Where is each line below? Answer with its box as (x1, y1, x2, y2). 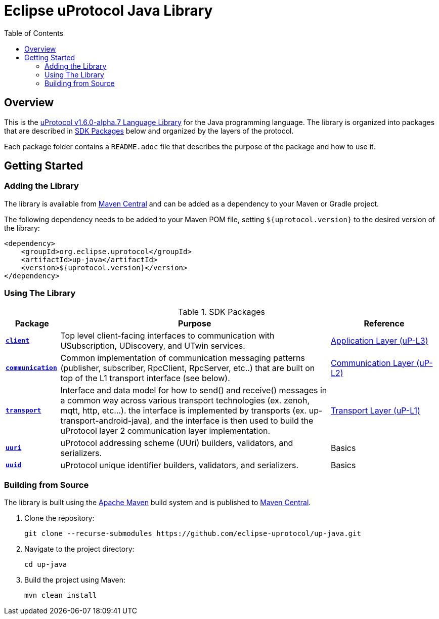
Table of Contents (4, 28, 64, 37)
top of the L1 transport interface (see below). (60, 373, 230, 383)
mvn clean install (24, 591, 97, 600)
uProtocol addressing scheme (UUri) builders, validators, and (60, 437, 293, 448)
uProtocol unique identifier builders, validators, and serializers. (60, 460, 299, 470)
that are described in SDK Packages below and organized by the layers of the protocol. (4, 126, 294, 135)
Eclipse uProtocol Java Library (4, 2, 213, 19)
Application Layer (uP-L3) (331, 335, 428, 346)
